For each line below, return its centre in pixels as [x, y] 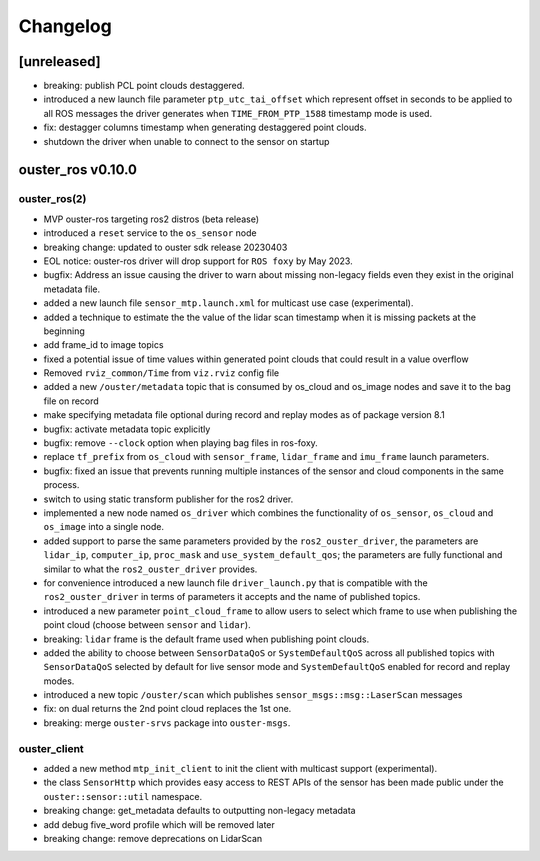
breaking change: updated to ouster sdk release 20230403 [165, 247]
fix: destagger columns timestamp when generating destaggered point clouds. [205, 127]
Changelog [65, 26]
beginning [64, 331]
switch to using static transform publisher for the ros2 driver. [168, 499]
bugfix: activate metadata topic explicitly [127, 429]
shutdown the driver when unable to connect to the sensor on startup [186, 141]
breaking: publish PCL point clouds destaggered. [144, 86]
